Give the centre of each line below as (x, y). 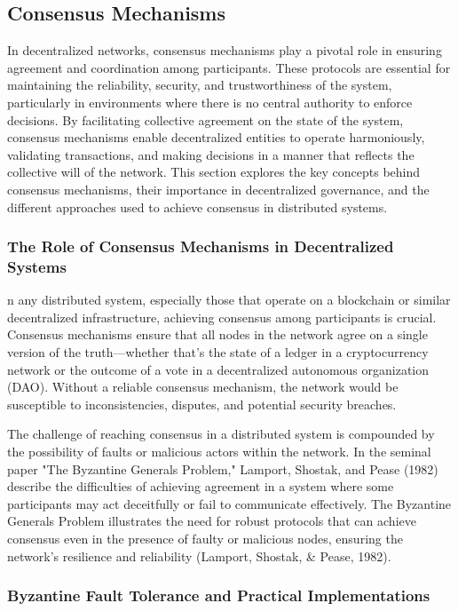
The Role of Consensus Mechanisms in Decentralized (201, 246)
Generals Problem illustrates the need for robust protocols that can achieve (212, 521)
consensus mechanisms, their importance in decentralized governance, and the (218, 189)
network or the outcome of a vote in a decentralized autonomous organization (218, 369)
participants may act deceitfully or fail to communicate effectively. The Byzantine (229, 503)
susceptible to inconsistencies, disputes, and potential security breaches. (202, 404)
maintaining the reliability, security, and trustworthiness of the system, (200, 85)
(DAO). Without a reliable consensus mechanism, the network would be (203, 387)
